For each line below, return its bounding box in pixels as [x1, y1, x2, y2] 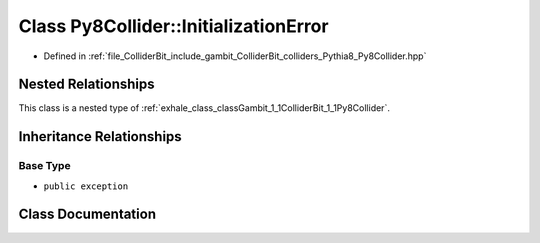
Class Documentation [18, 206, 157, 223]
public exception [43, 180, 129, 192]
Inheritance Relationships [18, 128, 182, 145]
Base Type [18, 159, 71, 173]
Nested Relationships [18, 76, 155, 93]
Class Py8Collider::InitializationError [18, 15, 329, 37]
